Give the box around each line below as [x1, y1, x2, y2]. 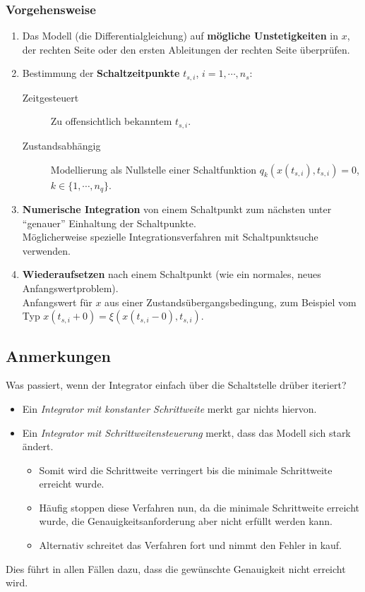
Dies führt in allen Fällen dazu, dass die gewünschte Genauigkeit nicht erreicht [6, 561, 346, 576]
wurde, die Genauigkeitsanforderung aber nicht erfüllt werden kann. [39, 514, 333, 528]
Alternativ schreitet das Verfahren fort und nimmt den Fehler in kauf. [39, 538, 342, 552]
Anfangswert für [22, 294, 92, 309]
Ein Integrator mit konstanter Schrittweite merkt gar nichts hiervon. [22, 401, 317, 416]
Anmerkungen [6, 344, 111, 366]
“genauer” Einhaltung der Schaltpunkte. [22, 215, 196, 230]
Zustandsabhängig [22, 138, 101, 152]
